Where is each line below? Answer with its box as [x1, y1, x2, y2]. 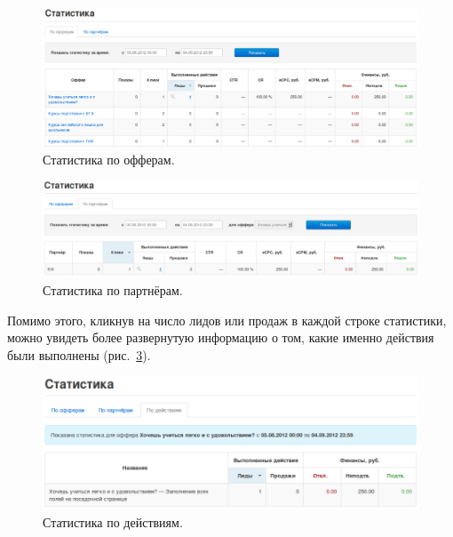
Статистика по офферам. [43, 149, 175, 168]
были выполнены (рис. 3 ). [7, 345, 151, 364]
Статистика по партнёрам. [43, 281, 183, 300]
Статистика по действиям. [43, 512, 183, 531]
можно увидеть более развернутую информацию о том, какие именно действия [7, 328, 434, 347]
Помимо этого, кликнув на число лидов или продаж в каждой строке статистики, [7, 310, 447, 329]
